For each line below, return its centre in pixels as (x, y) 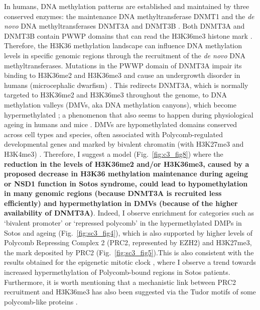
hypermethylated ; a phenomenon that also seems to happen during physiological (129, 114)
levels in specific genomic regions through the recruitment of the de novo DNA (125, 55)
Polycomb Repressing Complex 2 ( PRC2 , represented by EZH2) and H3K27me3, (128, 242)
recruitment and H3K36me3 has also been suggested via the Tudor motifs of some (130, 292)
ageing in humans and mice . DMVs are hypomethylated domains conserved (121, 124)
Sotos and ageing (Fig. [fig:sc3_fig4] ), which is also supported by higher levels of (128, 232)
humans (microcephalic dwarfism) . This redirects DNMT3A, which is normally (126, 85)
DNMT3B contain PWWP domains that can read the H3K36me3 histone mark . (128, 35)
